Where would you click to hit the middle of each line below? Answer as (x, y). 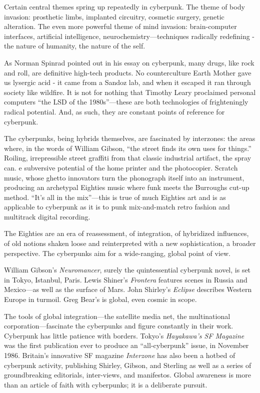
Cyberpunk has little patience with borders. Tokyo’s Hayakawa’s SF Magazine (124, 335)
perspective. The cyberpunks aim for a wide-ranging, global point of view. (117, 253)
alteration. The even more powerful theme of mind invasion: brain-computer (120, 26)
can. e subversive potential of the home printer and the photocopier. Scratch (121, 167)
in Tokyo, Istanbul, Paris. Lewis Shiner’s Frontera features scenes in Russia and (126, 279)
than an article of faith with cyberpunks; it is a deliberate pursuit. (106, 384)
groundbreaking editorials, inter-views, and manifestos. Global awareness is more (127, 375)
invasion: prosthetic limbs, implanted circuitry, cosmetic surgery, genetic (114, 16)
